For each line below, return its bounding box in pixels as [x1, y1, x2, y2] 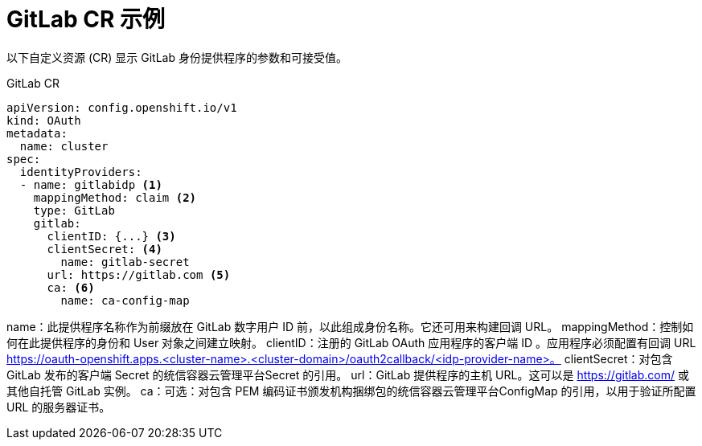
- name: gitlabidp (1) [19, 178, 162, 191]
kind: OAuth [6, 113, 81, 127]
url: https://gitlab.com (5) [47, 268, 231, 281]
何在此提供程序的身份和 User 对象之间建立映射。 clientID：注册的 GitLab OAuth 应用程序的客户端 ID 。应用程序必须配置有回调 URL [6, 335, 696, 350]
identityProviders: [19, 165, 142, 178]
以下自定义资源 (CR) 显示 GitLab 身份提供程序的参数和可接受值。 [6, 50, 347, 64]
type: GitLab [33, 203, 115, 217]
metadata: [6, 126, 68, 140]
